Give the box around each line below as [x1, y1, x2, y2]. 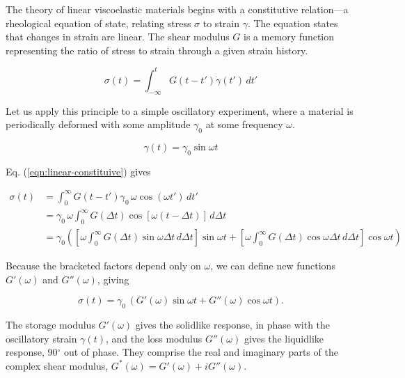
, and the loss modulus [105, 331, 202, 345]
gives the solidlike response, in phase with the [135, 317, 331, 332]
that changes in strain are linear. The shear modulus [6, 29, 230, 44]
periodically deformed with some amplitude [6, 117, 191, 132]
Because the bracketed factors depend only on [6, 258, 201, 273]
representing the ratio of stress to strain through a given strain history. [6, 42, 308, 57]
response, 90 [6, 345, 58, 359]
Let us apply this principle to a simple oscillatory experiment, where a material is [6, 103, 354, 118]
